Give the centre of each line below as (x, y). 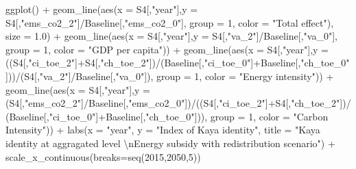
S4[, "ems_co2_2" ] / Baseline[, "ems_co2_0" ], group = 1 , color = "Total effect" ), (170, 22)
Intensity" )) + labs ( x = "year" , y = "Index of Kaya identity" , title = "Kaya (163, 130)
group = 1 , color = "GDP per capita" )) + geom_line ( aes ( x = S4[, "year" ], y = (167, 49)
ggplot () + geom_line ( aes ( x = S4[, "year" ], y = (102, 9)
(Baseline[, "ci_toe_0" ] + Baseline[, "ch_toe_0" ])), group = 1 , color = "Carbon (167, 116)
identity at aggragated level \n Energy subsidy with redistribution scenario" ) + (170, 143)
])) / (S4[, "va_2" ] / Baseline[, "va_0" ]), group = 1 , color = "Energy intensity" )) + (170, 76)
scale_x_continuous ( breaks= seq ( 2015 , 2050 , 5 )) (103, 156)
